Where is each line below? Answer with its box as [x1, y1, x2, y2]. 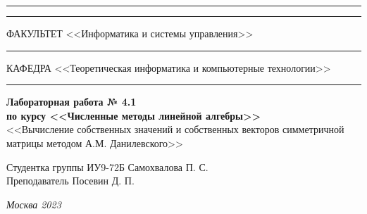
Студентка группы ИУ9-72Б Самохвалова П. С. [6, 159, 209, 174]
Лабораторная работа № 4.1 [6, 94, 137, 109]
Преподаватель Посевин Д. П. [6, 173, 135, 188]
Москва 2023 [6, 196, 61, 211]
